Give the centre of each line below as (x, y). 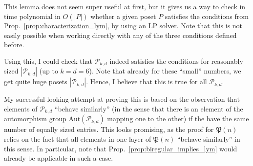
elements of (21, 109)
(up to (49, 71)
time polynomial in (32, 16)
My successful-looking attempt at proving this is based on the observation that (122, 99)
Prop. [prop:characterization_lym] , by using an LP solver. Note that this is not (123, 26)
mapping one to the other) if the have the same (178, 119)
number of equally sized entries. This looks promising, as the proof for (109, 129)
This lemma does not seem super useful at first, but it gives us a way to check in (125, 6)
